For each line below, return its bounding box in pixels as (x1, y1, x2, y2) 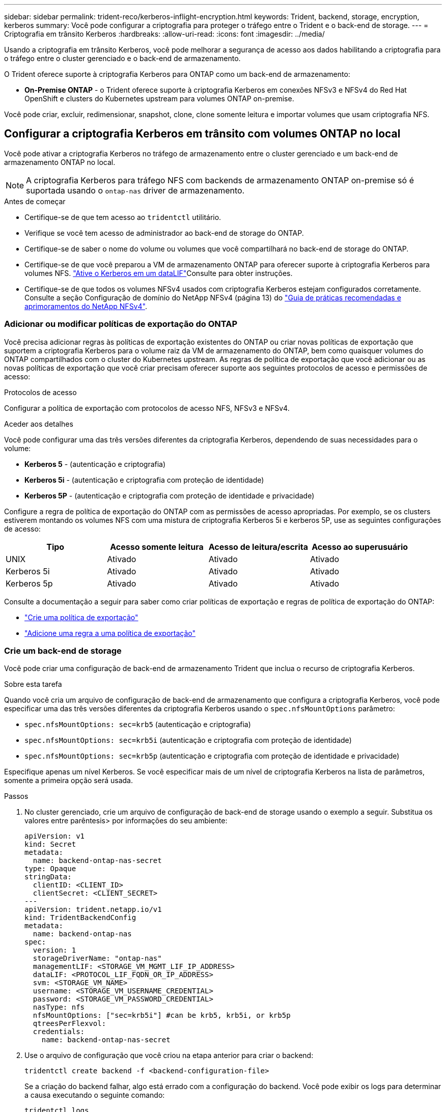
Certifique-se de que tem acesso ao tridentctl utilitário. (24, 212, 221, 221)
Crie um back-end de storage (4, 645, 122, 656)
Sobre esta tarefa (4, 680, 62, 689)
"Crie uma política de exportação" (24, 613, 138, 622)
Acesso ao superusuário (312, 541, 408, 552)
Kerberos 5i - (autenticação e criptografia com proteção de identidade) (24, 475, 264, 484)
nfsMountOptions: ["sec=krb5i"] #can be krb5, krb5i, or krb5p (33, 1011, 291, 1020)
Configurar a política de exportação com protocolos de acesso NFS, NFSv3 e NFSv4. (4, 403, 290, 412)
